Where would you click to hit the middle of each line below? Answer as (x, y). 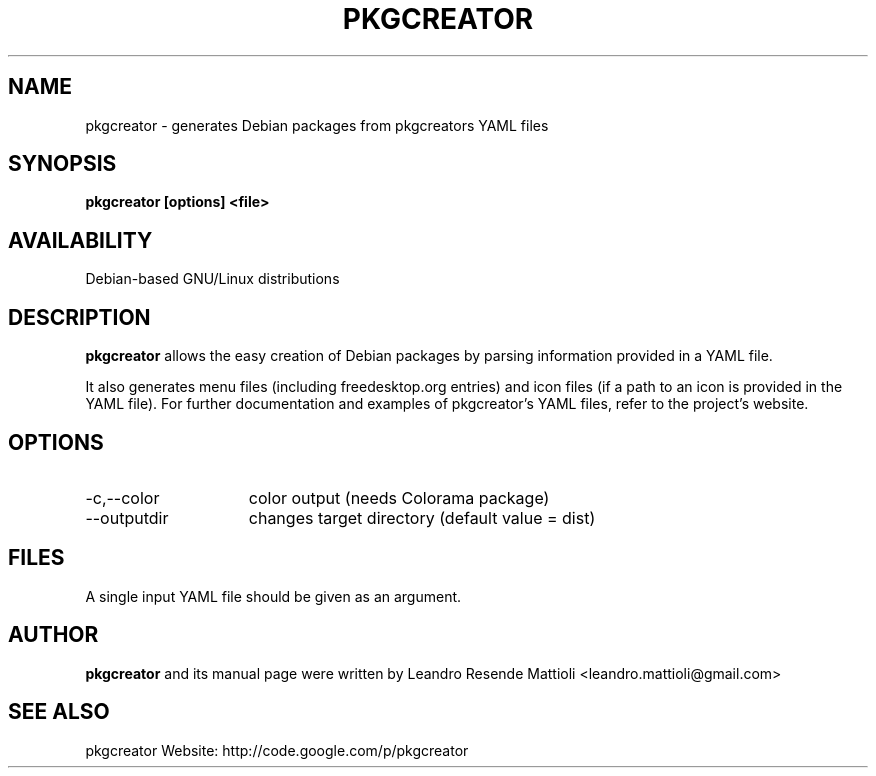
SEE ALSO (59, 712)
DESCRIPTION (79, 317)
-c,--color (122, 497)
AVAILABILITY (80, 240)
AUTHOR (53, 635)
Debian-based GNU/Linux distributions (212, 279)
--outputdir (127, 517)
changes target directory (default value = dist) (422, 517)
